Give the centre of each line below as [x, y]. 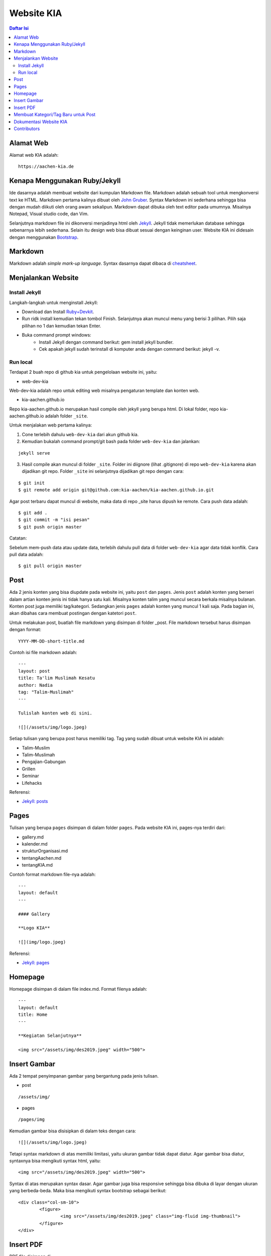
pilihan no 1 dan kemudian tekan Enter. [61, 326]
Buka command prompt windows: [56, 335]
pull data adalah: [26, 554]
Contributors [27, 129]
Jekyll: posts [35, 801]
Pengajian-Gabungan [44, 762]
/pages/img [32, 1120]
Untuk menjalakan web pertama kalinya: [51, 425]
